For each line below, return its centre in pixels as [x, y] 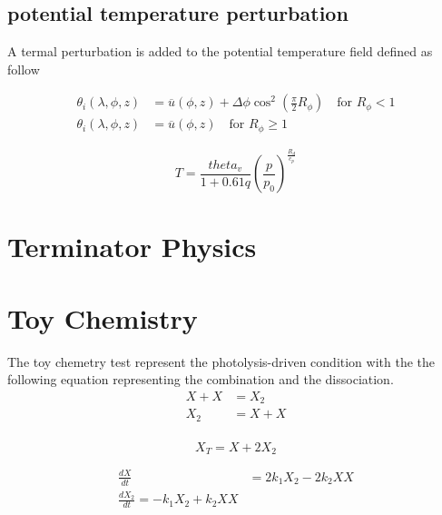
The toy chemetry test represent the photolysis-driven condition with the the [221, 361]
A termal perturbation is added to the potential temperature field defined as [220, 51]
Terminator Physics [132, 247]
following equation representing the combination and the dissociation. [201, 379]
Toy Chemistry [103, 317]
